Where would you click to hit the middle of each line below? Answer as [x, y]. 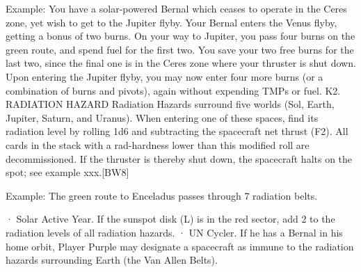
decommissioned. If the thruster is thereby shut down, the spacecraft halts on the [179, 158]
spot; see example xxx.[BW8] [67, 172]
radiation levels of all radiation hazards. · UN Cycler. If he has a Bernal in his [174, 232]
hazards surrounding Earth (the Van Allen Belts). [112, 260]
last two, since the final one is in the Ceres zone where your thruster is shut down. [181, 63]
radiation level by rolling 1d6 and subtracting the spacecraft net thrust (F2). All [177, 131]
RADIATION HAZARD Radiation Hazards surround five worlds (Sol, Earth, [170, 104]
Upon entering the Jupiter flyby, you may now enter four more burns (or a [165, 76]
